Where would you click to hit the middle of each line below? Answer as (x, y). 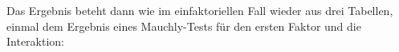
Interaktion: (36, 41)
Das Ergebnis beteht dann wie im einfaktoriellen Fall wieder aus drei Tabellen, (200, 10)
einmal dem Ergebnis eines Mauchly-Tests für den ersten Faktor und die (184, 26)
